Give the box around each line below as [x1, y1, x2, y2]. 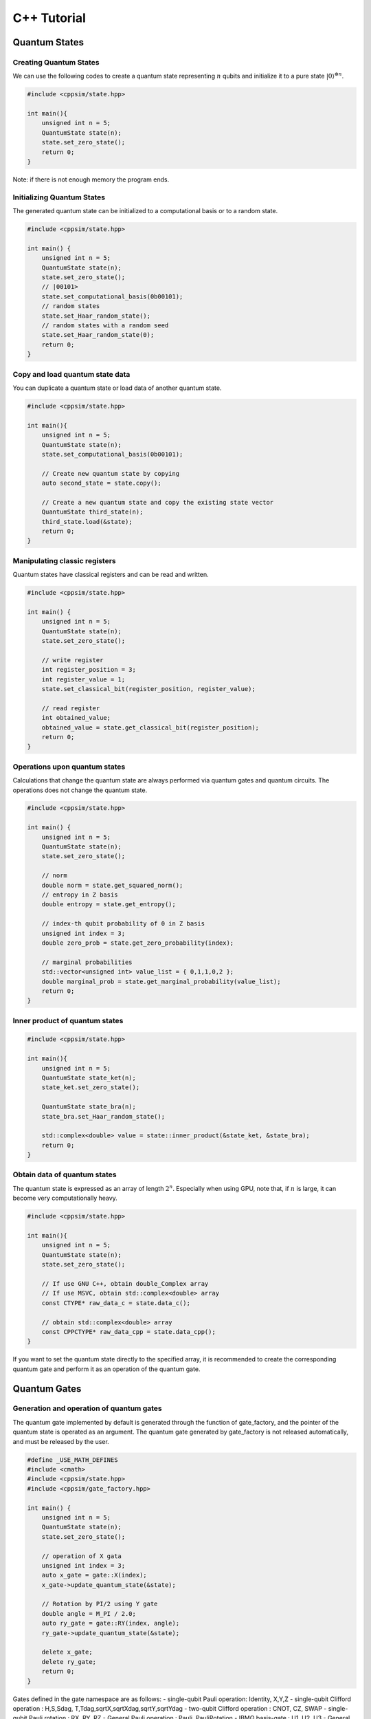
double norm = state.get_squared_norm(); [41, 881, 183, 889]
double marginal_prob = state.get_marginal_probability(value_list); [41, 977, 281, 985]
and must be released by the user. [12, 1437, 109, 1445]
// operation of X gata [41, 1552, 122, 1560]
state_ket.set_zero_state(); [41, 1084, 140, 1091]
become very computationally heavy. [12, 1194, 118, 1203]
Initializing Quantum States [12, 193, 106, 202]
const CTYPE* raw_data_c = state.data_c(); [41, 1299, 190, 1306]
